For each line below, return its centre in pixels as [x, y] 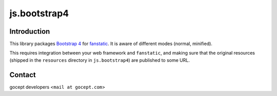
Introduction [30, 31]
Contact [23, 75]
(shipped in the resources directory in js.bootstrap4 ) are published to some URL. [100, 60]
